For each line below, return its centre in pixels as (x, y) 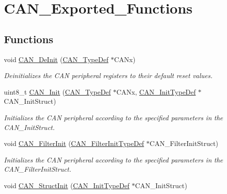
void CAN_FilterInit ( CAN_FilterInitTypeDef (74, 143)
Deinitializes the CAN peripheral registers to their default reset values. (108, 75)
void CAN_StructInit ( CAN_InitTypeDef (67, 185)
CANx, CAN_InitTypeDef (156, 91)
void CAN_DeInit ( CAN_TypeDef (56, 59)
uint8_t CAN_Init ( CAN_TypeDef (57, 91)
